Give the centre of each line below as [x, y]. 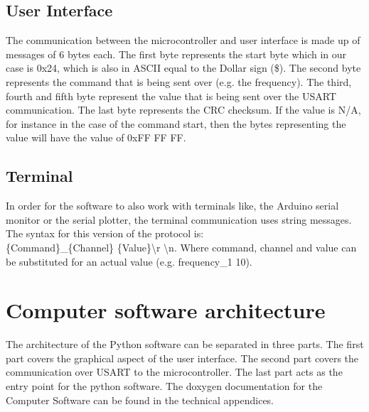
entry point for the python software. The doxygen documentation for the [164, 386]
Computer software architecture [166, 310]
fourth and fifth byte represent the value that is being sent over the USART [171, 96]
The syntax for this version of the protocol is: [105, 233]
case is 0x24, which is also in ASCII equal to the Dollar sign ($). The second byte [183, 68]
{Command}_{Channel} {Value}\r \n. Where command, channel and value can [181, 247]
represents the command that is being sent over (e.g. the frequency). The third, [179, 81]
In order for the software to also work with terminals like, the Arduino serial [172, 206]
